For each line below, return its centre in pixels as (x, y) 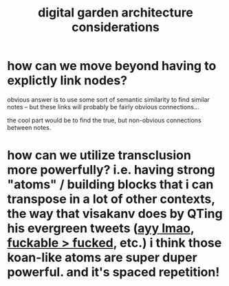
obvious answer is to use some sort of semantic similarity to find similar (108, 99)
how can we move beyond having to (112, 66)
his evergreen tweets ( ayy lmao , (101, 229)
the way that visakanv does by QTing (115, 214)
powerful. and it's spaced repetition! (113, 272)
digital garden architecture (116, 13)
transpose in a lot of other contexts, (111, 199)
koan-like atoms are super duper (102, 257)
